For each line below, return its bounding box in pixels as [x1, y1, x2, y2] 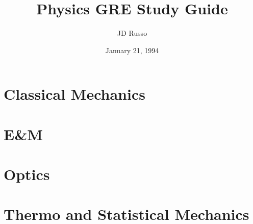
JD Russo [117, 28, 147, 38]
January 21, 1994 [105, 44, 159, 55]
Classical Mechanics [4, 83, 145, 104]
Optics [4, 164, 50, 185]
